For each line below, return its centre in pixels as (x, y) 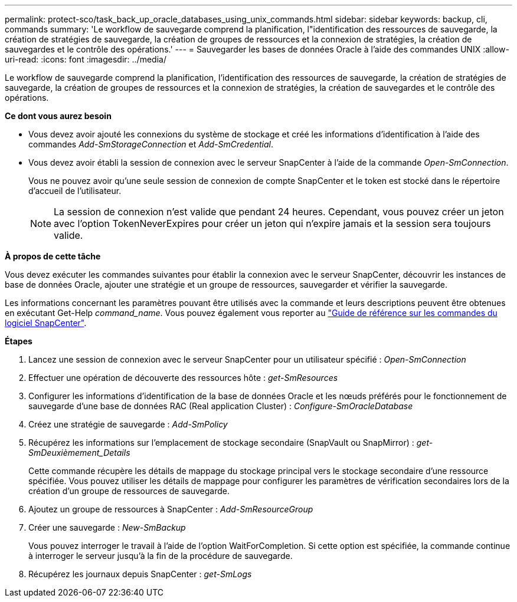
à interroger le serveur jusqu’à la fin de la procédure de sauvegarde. (161, 556)
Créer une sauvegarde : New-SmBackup (107, 527)
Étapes (19, 341)
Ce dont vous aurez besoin (58, 116)
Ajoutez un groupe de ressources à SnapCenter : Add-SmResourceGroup (171, 509)
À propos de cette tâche (53, 256)
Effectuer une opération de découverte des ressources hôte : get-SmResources (183, 378)
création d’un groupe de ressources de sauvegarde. (129, 491)
